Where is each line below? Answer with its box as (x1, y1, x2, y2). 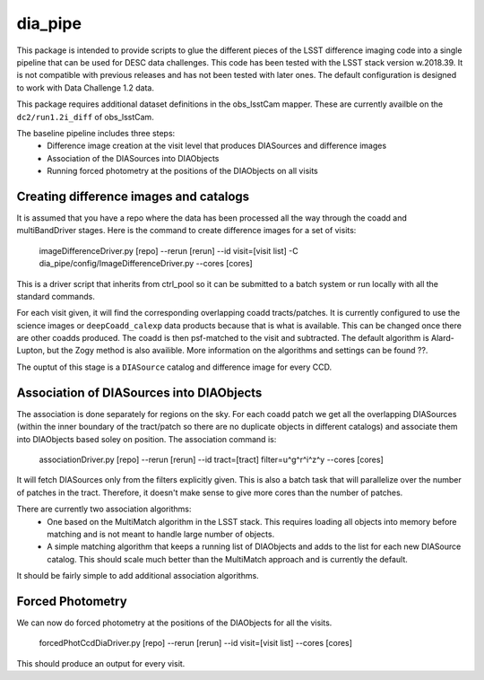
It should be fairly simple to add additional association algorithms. (16, 571, 259, 581)
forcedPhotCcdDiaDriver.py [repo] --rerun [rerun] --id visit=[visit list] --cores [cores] (39, 638, 353, 649)
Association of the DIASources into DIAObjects (47, 153, 220, 163)
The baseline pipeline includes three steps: (16, 127, 176, 138)
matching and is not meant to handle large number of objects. (47, 528, 275, 539)
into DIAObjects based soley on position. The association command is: (16, 433, 277, 444)
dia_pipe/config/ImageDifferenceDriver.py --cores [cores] (39, 258, 253, 269)
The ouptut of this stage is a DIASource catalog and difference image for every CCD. (16, 362, 333, 372)
